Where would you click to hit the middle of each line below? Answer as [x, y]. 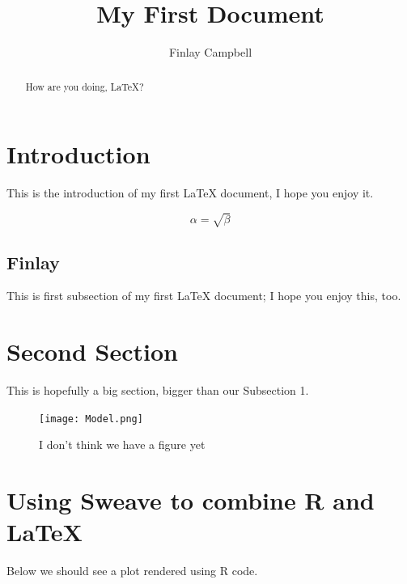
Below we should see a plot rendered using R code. [132, 571]
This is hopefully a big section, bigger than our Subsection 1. [158, 390]
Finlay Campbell [210, 52]
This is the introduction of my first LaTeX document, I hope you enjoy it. [190, 193]
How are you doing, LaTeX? [85, 86]
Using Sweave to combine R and [191, 500]
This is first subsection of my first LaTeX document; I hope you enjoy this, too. [204, 296]
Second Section [92, 351]
